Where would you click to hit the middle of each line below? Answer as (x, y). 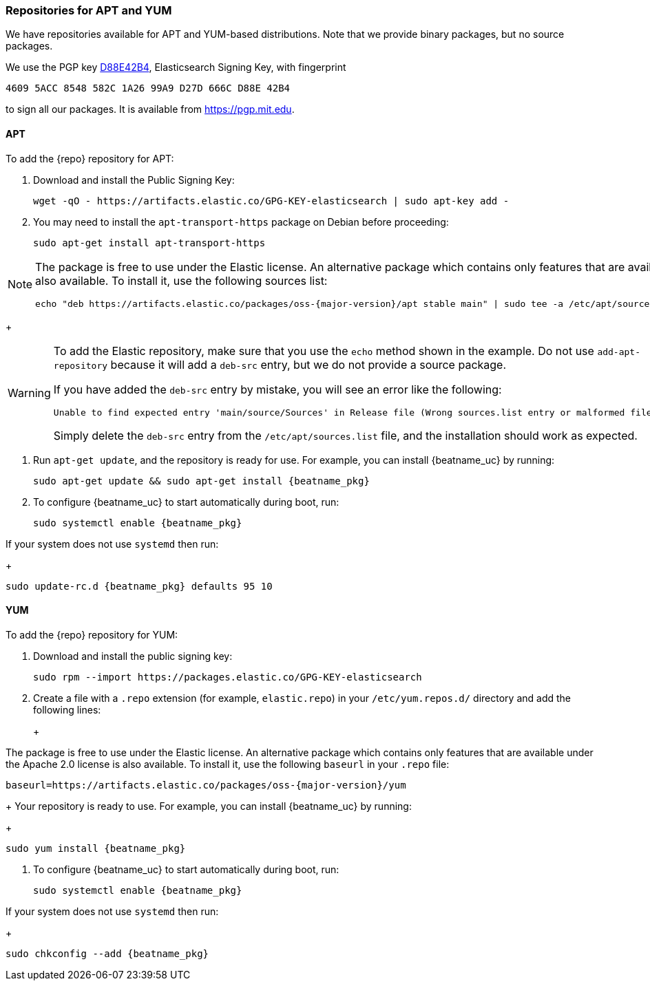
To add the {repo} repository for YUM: (92, 634)
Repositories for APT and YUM (89, 10)
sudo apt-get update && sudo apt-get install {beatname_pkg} (201, 481)
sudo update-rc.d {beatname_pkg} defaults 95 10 (139, 586)
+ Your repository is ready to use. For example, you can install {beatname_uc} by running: (209, 806)
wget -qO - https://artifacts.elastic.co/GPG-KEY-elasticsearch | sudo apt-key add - (271, 201)
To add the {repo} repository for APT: (90, 158)
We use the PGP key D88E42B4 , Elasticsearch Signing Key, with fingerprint (176, 67)
